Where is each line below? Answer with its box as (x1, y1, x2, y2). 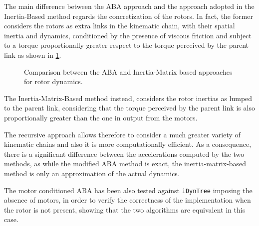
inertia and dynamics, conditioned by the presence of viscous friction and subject (4, 30, 252, 40)
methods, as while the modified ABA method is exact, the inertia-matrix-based (4, 158, 247, 169)
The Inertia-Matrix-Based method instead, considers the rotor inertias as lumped (4, 93, 253, 103)
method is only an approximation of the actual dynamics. (4, 168, 180, 178)
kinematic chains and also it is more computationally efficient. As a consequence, (4, 139, 252, 149)
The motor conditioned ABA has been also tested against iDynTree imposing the (4, 185, 253, 195)
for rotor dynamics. (24, 76, 83, 87)
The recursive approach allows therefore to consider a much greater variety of (4, 129, 241, 139)
